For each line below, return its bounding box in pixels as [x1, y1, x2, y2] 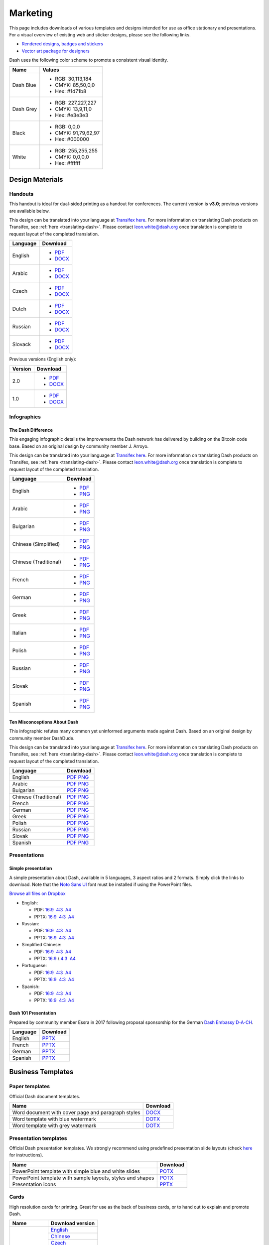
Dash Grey [12, 105, 37, 112]
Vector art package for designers [21, 48, 90, 54]
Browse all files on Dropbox [9, 890, 66, 896]
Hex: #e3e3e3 [55, 112, 89, 119]
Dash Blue [12, 81, 36, 88]
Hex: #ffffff [55, 159, 81, 166]
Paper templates [9, 1083, 50, 1090]
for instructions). [9, 1152, 43, 1158]
